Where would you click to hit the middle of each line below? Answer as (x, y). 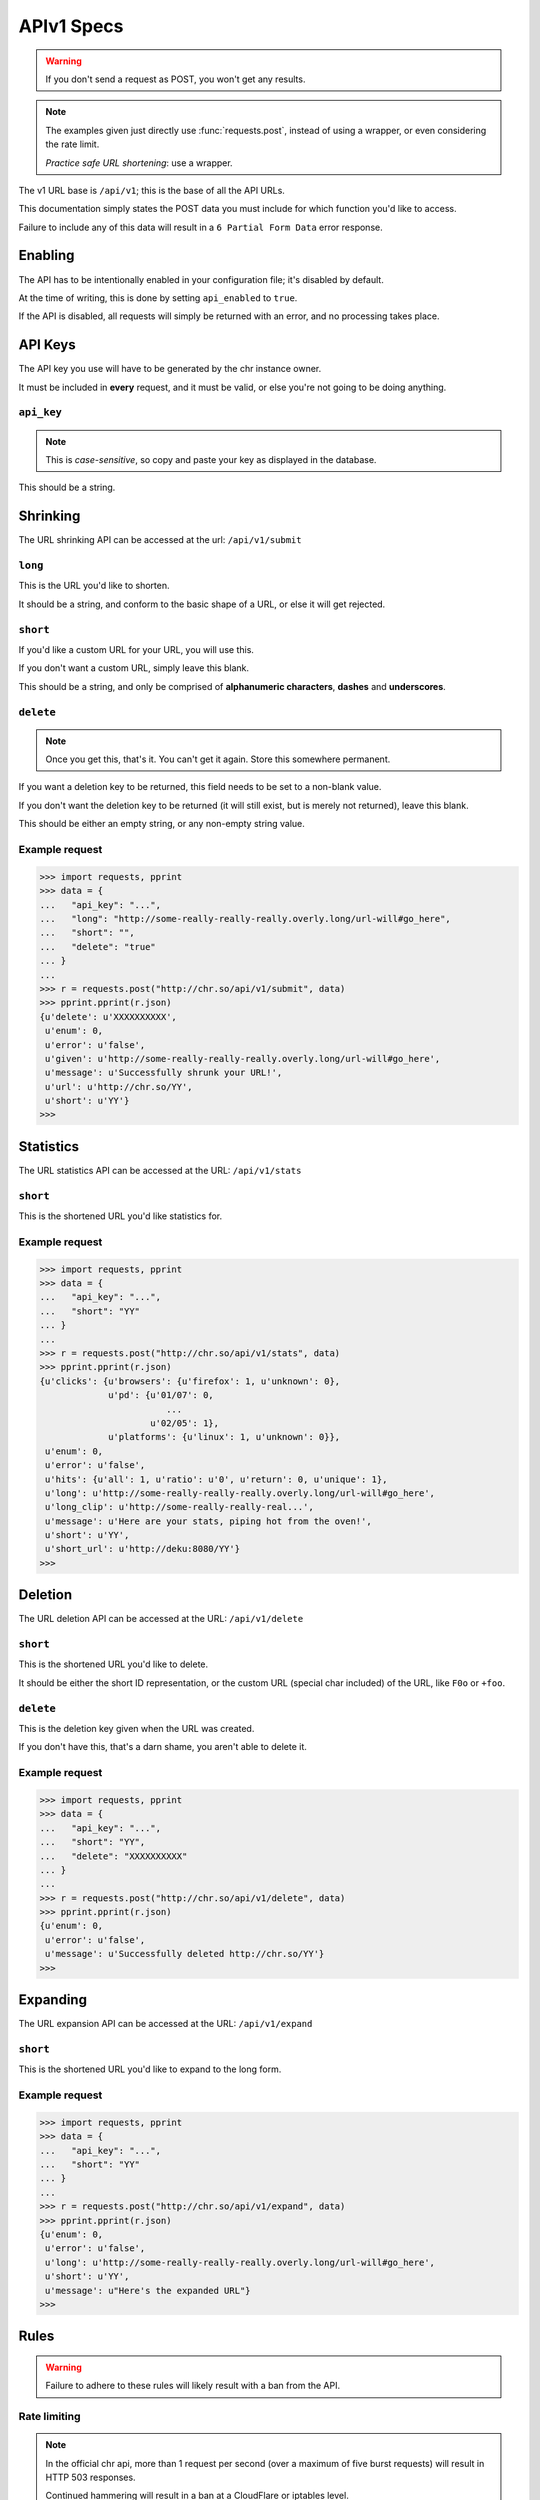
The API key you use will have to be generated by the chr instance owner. (170, 369)
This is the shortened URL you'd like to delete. (113, 1664)
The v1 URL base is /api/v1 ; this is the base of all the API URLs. (151, 190)
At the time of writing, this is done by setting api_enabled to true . (158, 297)
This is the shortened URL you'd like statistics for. (120, 1216)
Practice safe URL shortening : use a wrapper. (139, 162)
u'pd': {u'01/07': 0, (161, 1395)
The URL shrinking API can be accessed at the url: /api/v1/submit (160, 540)
